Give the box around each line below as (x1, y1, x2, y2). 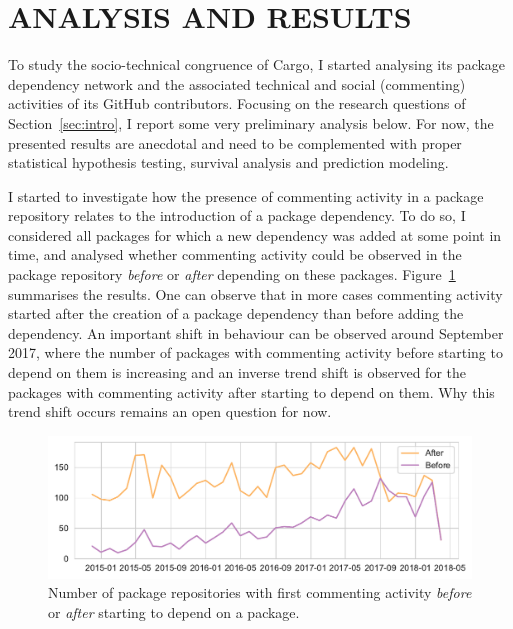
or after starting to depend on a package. (48, 601, 300, 622)
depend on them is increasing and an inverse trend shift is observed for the (8, 362, 466, 383)
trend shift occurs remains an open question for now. (8, 401, 332, 422)
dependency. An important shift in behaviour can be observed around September (8, 322, 504, 343)
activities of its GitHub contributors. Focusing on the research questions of (8, 93, 466, 114)
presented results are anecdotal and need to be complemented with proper (8, 132, 462, 153)
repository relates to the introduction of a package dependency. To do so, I (8, 205, 466, 226)
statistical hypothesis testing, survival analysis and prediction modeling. (8, 152, 449, 173)
